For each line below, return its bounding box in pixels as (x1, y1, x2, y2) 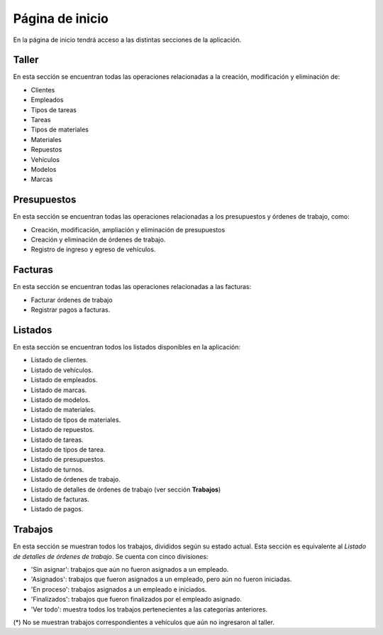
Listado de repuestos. (30, 425, 95, 434)
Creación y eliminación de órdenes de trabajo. (30, 235, 166, 244)
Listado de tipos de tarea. (30, 445, 106, 454)
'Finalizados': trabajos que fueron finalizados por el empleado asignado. (30, 595, 243, 604)
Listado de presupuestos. (30, 455, 106, 464)
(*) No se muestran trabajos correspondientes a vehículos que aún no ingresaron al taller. (13, 618, 274, 626)
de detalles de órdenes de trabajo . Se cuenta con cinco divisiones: (13, 552, 209, 560)
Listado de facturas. (30, 494, 90, 504)
